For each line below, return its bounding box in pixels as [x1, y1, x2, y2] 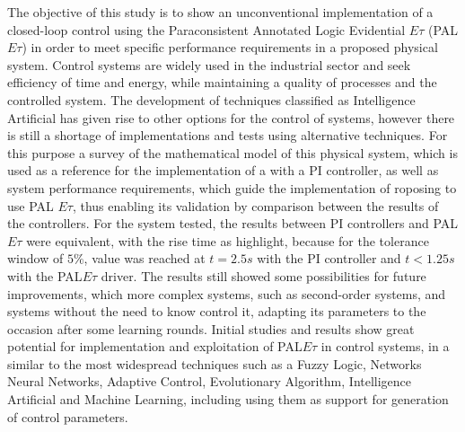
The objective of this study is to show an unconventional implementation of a [7, 3, 434, 21]
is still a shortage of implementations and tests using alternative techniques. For [7, 126, 448, 145]
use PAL [7, 196, 54, 215]
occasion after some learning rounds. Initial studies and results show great [7, 319, 415, 338]
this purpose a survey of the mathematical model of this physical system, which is [7, 143, 458, 162]
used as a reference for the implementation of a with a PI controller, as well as [7, 161, 439, 180]
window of [7, 249, 64, 268]
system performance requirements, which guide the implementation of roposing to [7, 178, 457, 197]
